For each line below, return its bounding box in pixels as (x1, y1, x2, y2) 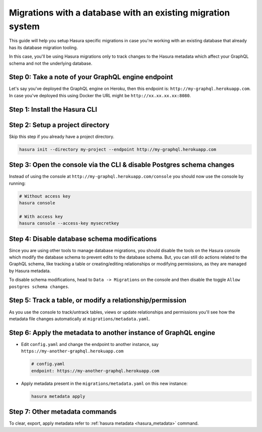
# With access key (19, 214, 63, 219)
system (9, 21, 40, 32)
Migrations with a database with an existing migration (9, 7, 230, 18)
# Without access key (19, 193, 71, 199)
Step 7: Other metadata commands (9, 407, 117, 415)
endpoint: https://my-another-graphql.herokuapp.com (31, 368, 160, 374)
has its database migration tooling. (9, 44, 78, 51)
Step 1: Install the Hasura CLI (9, 105, 97, 114)
